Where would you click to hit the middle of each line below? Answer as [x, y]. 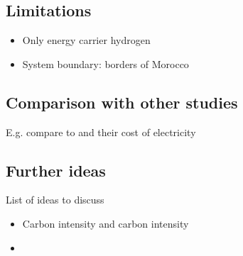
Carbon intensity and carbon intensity [106, 223]
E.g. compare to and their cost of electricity [101, 132]
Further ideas [56, 170]
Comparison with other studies [122, 102]
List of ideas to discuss [55, 200]
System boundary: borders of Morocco [106, 63]
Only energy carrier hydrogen [86, 40]
